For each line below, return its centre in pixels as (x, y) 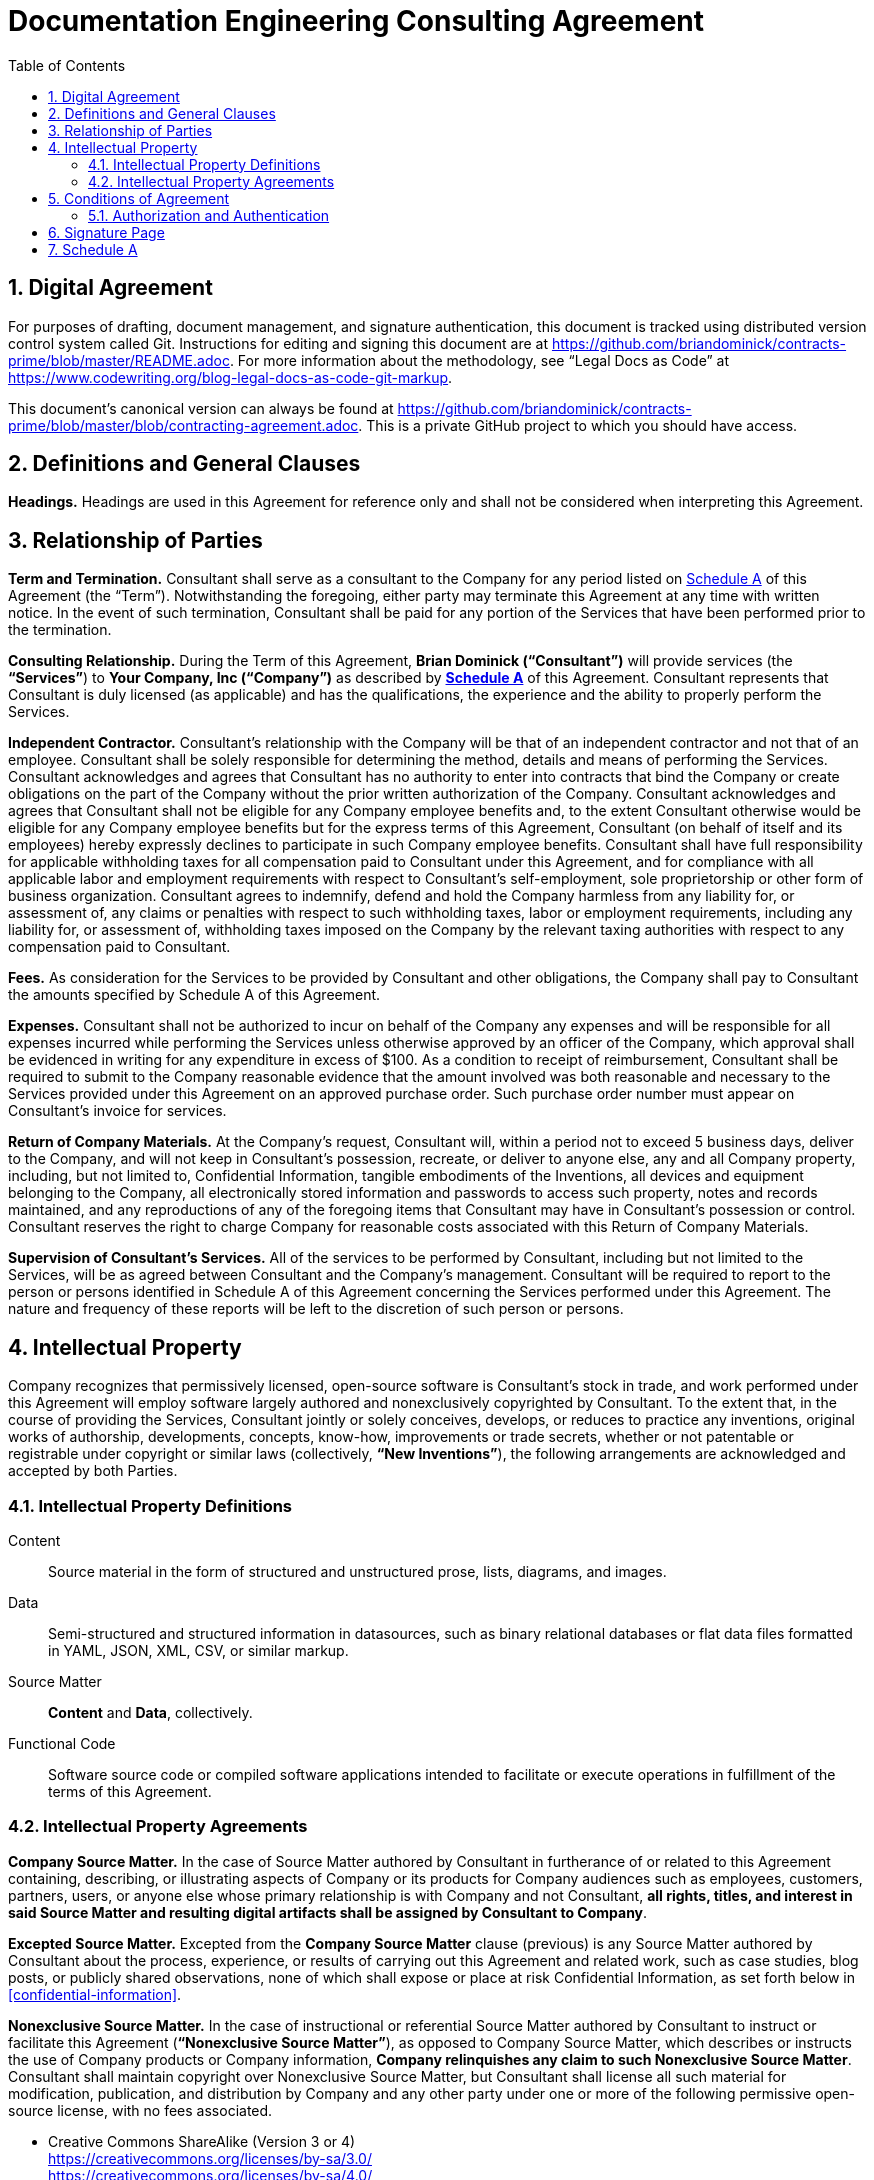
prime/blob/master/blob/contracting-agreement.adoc (183, 425)
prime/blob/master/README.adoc (119, 360)
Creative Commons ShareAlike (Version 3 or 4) (202, 2141)
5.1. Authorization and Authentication (209, 215)
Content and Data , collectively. (150, 1712)
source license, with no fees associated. (140, 2110)
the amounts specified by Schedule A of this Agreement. (194, 995)
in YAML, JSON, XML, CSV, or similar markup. (198, 1650)
